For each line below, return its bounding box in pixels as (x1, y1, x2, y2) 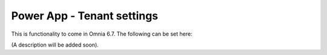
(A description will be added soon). (11, 41, 99, 48)
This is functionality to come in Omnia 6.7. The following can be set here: (11, 30, 193, 37)
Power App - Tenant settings (11, 9, 159, 22)
